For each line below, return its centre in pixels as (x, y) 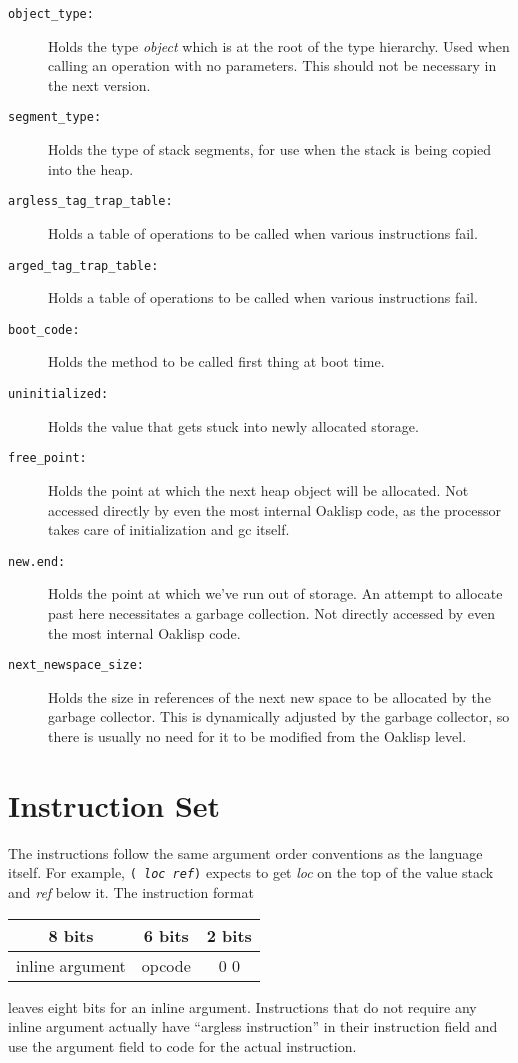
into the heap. (91, 168)
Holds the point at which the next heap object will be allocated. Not (258, 489)
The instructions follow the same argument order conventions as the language (245, 852)
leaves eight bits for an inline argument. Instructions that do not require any (242, 1006)
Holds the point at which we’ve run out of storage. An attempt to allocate (275, 593)
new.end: (37, 561)
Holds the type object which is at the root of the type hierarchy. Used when (279, 45)
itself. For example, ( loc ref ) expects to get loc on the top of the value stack (251, 872)
